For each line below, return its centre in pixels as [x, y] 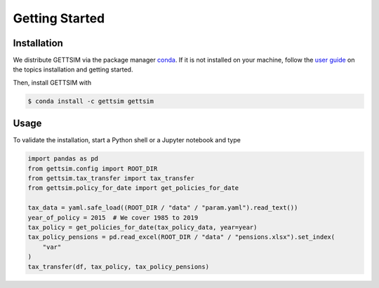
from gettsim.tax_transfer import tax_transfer [111, 178]
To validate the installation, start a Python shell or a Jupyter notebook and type [127, 140]
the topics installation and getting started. [73, 69]
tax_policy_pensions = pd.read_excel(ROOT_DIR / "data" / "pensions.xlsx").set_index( [181, 237]
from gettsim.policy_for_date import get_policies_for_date [133, 188]
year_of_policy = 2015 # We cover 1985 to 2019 [113, 218]
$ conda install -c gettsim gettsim [91, 101]
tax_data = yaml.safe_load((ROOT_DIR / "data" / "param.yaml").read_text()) [163, 208]
